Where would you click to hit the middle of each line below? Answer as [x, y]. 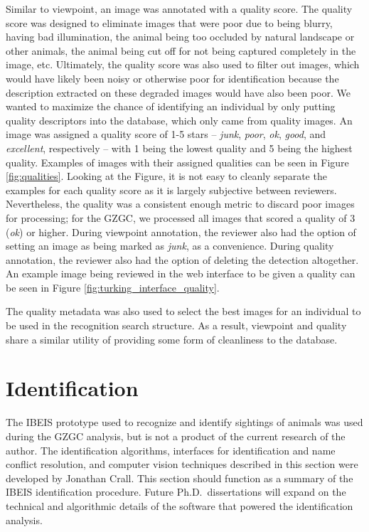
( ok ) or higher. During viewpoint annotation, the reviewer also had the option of [181, 232]
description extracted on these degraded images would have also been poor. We [178, 92]
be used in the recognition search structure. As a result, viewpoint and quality [176, 325]
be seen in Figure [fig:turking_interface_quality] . [113, 287]
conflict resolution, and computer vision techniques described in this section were [182, 464]
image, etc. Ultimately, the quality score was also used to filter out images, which [183, 64]
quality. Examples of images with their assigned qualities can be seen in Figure [177, 162]
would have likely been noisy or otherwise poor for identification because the [172, 78]
